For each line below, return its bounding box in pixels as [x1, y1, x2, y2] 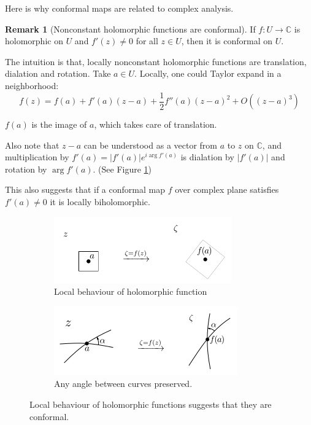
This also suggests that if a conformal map [5, 183, 165, 196]
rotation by [5, 162, 47, 175]
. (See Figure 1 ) [93, 162, 152, 175]
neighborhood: [5, 79, 59, 92]
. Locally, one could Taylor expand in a [134, 67, 282, 80]
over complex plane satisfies [175, 183, 279, 196]
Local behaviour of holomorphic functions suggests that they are [29, 397, 272, 410]
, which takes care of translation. [94, 118, 217, 131]
